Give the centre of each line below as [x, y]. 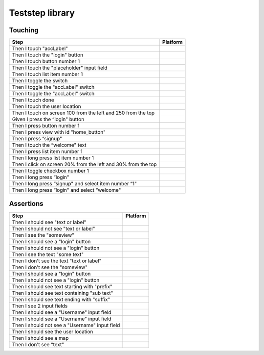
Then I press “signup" [37, 139]
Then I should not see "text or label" [54, 228]
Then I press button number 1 [46, 126]
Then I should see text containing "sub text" [63, 293]
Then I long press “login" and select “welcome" [66, 190]
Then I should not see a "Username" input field [66, 325]
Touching [24, 30]
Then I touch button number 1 [46, 61]
